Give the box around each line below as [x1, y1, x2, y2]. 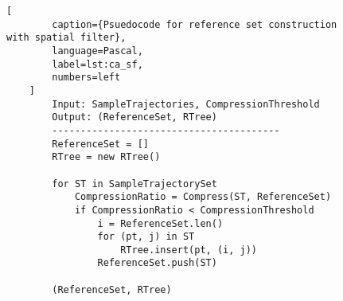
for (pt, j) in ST [97, 231, 195, 243]
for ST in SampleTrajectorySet [52, 178, 217, 190]
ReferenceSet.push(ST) [97, 257, 217, 269]
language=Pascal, [52, 45, 143, 57]
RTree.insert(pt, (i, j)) [120, 244, 257, 256]
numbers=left [52, 72, 121, 84]
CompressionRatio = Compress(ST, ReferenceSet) [74, 191, 332, 203]
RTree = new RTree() [52, 151, 161, 163]
